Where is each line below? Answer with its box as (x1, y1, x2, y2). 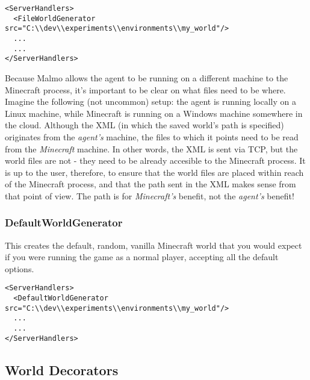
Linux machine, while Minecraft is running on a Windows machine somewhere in (5, 107, 303, 119)
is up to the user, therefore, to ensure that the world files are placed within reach (5, 166, 304, 178)
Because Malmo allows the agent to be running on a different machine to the (5, 71, 288, 84)
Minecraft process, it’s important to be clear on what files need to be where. (5, 83, 286, 96)
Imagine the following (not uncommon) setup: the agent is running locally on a (5, 95, 296, 108)
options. (5, 262, 34, 275)
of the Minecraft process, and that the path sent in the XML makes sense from (5, 178, 296, 190)
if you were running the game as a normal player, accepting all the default (5, 251, 279, 263)
